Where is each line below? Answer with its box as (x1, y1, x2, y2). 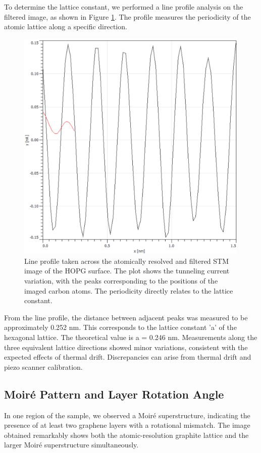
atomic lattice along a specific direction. (4, 21, 127, 32)
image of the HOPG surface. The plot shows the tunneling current (24, 265, 230, 276)
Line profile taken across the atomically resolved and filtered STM (24, 255, 229, 266)
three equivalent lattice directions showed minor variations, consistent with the (4, 342, 248, 352)
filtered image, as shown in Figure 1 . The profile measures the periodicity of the (4, 11, 251, 22)
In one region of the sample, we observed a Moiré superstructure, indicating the (4, 410, 250, 420)
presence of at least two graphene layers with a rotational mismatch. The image (4, 420, 250, 430)
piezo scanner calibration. (4, 361, 83, 372)
